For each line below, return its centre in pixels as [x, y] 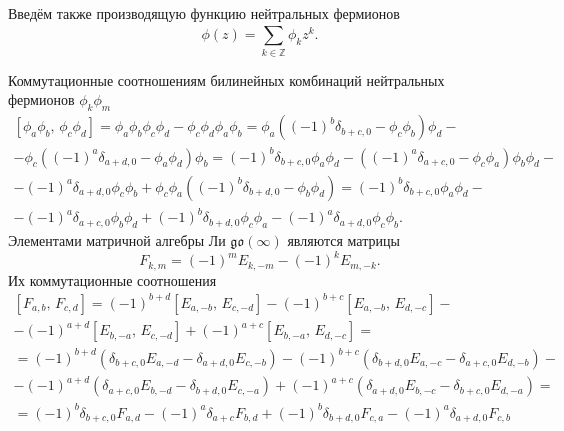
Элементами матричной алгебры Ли [117, 240]
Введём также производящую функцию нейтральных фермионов [204, 13]
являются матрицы [343, 240]
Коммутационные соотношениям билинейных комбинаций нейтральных [226, 79]
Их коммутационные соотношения [112, 279]
